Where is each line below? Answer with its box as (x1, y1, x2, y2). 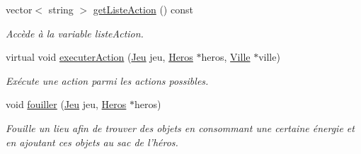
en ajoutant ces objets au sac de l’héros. (6, 134, 178, 149)
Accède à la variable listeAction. (6, 25, 144, 40)
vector (6, 2, 33, 16)
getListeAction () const (93, 2, 193, 16)
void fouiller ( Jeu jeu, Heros (6, 97, 127, 112)
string (48, 2, 74, 16)
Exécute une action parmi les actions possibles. (6, 73, 209, 88)
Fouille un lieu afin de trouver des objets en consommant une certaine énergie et (6, 120, 355, 135)
